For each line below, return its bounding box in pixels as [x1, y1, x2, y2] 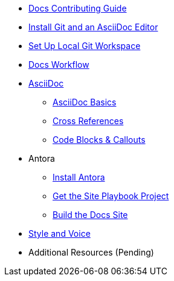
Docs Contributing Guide [28, 3, 127, 13]
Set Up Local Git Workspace [28, 41, 141, 51]
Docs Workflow [28, 59, 89, 70]
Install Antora [53, 172, 105, 182]
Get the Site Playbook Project [53, 191, 169, 201]
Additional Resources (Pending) [28, 247, 154, 257]
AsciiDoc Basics [53, 97, 117, 107]
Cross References [53, 116, 124, 126]
